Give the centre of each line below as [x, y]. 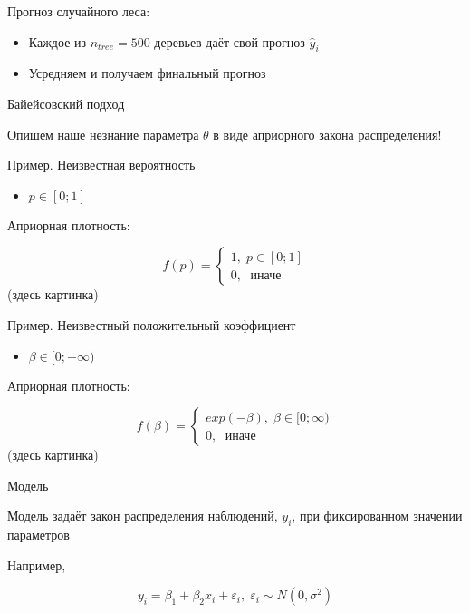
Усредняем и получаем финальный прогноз [147, 73]
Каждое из [58, 41]
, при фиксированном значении [377, 516]
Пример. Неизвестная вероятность [101, 165]
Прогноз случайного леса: [79, 11]
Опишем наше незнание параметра [103, 134]
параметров [38, 535]
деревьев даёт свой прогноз [230, 41]
